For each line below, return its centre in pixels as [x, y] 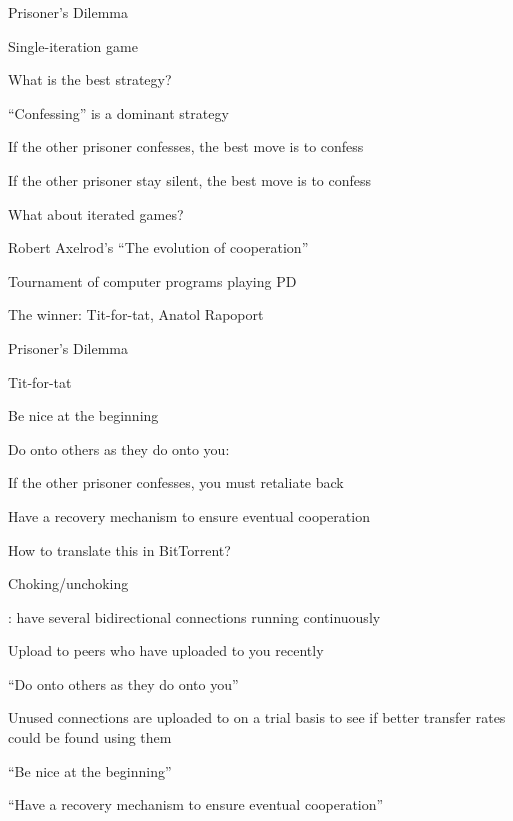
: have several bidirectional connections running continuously [194, 616]
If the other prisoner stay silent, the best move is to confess [190, 179]
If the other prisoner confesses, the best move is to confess [186, 146]
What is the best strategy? [90, 79]
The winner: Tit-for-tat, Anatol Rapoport [136, 314]
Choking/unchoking [68, 583]
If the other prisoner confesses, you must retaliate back [176, 482]
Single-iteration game [73, 45]
